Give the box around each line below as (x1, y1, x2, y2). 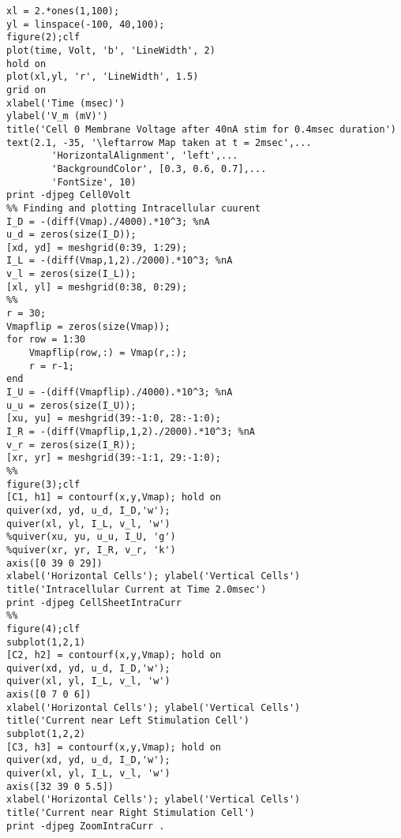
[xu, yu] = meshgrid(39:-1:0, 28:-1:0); (6, 413, 222, 425)
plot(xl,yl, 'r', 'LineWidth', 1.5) (6, 71, 199, 83)
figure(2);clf (6, 32, 81, 43)
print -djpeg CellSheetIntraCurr (6, 597, 182, 608)
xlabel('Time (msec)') (6, 97, 126, 109)
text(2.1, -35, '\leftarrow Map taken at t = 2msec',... (6, 137, 312, 148)
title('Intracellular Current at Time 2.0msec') (6, 583, 267, 595)
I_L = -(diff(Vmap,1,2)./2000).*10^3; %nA (6, 255, 233, 267)
